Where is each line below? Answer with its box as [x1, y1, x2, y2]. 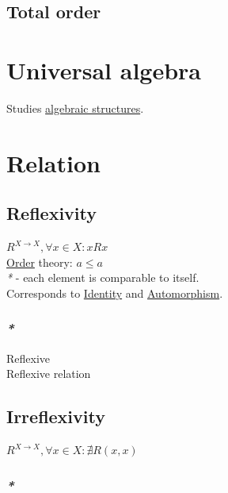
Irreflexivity [6, 404, 105, 429]
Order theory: [6, 253, 73, 270]
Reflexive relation [6, 365, 91, 382]
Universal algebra [6, 53, 202, 86]
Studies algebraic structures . [6, 99, 144, 116]
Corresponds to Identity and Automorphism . [6, 284, 223, 301]
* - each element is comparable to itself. [6, 269, 199, 286]
